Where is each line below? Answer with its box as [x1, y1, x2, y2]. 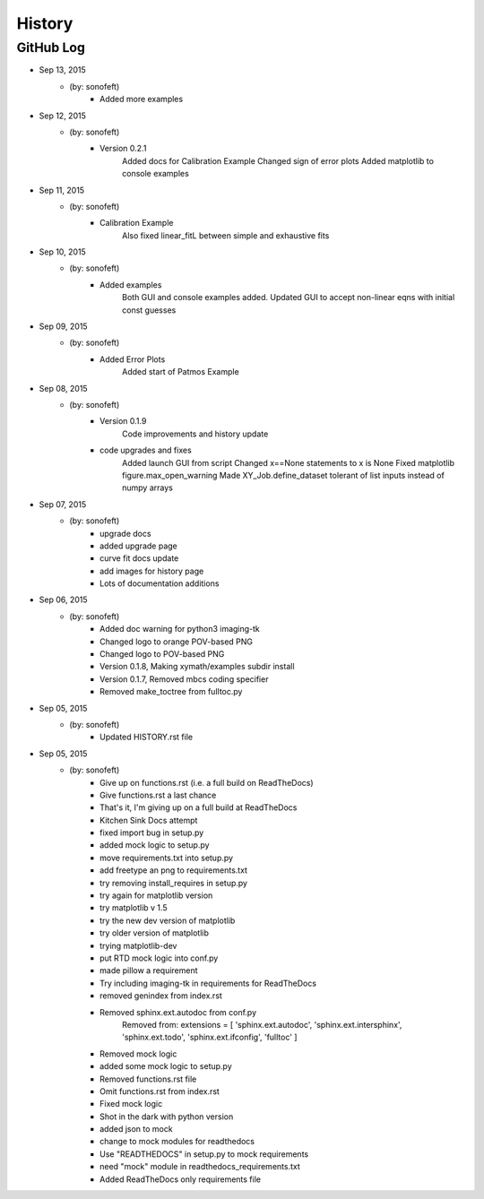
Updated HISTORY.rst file [99, 731, 193, 743]
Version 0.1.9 [99, 416, 147, 427]
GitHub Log [16, 39, 85, 56]
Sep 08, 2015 [39, 383, 89, 393]
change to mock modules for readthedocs [99, 1136, 255, 1147]
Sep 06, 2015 [39, 594, 89, 605]
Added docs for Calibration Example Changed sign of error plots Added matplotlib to [122, 155, 435, 166]
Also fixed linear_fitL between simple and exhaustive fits [122, 229, 330, 241]
